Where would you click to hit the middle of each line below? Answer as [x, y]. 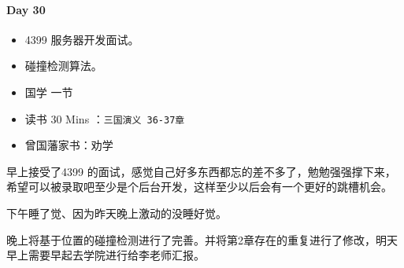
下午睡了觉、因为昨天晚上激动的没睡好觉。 [117, 213]
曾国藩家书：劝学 [69, 145]
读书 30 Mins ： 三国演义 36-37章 [105, 118]
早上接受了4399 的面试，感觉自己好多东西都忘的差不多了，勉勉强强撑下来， [201, 171]
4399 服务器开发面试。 [82, 39]
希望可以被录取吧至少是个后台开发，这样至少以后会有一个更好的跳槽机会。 [199, 187]
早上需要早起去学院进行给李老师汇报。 [106, 255]
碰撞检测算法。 [63, 66]
